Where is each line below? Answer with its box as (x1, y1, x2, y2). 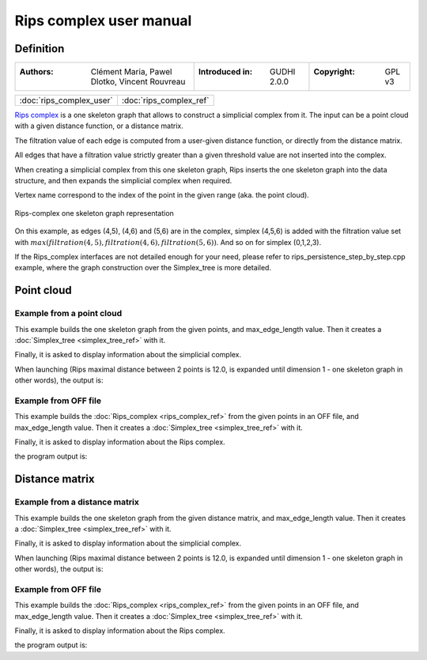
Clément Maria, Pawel (90, 66, 172, 77)
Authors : (19, 66, 55, 77)
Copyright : (313, 66, 355, 77)
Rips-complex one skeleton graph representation (14, 208, 174, 217)
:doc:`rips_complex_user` (19, 95, 114, 106)
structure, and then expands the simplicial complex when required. (14, 176, 232, 186)
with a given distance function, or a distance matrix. (14, 121, 183, 130)
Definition (14, 42, 65, 55)
